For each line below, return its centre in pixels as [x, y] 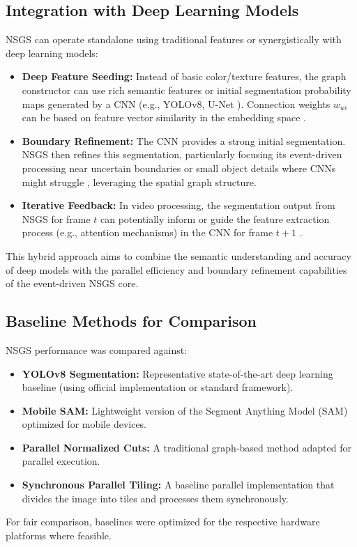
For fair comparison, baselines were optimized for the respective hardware [163, 522]
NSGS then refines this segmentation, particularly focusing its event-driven [182, 154]
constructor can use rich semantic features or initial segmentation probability [187, 90]
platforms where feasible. [59, 535]
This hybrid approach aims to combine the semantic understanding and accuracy [178, 255]
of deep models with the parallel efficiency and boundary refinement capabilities [176, 269]
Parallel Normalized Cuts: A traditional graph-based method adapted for [187, 447]
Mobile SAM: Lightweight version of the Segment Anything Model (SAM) [185, 410]
